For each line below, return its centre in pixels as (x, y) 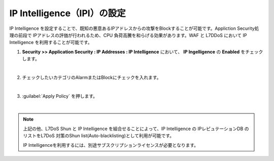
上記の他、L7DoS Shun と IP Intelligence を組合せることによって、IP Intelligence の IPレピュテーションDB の (136, 129)
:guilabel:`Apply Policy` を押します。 (60, 96)
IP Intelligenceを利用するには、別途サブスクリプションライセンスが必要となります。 (111, 145)
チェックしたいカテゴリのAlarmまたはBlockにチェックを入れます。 (92, 77)
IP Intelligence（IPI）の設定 (68, 13)
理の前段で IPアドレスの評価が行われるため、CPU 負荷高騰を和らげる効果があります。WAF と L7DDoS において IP (128, 35)
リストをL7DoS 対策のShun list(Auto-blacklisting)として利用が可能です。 (99, 136)
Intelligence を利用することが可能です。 (51, 43)
